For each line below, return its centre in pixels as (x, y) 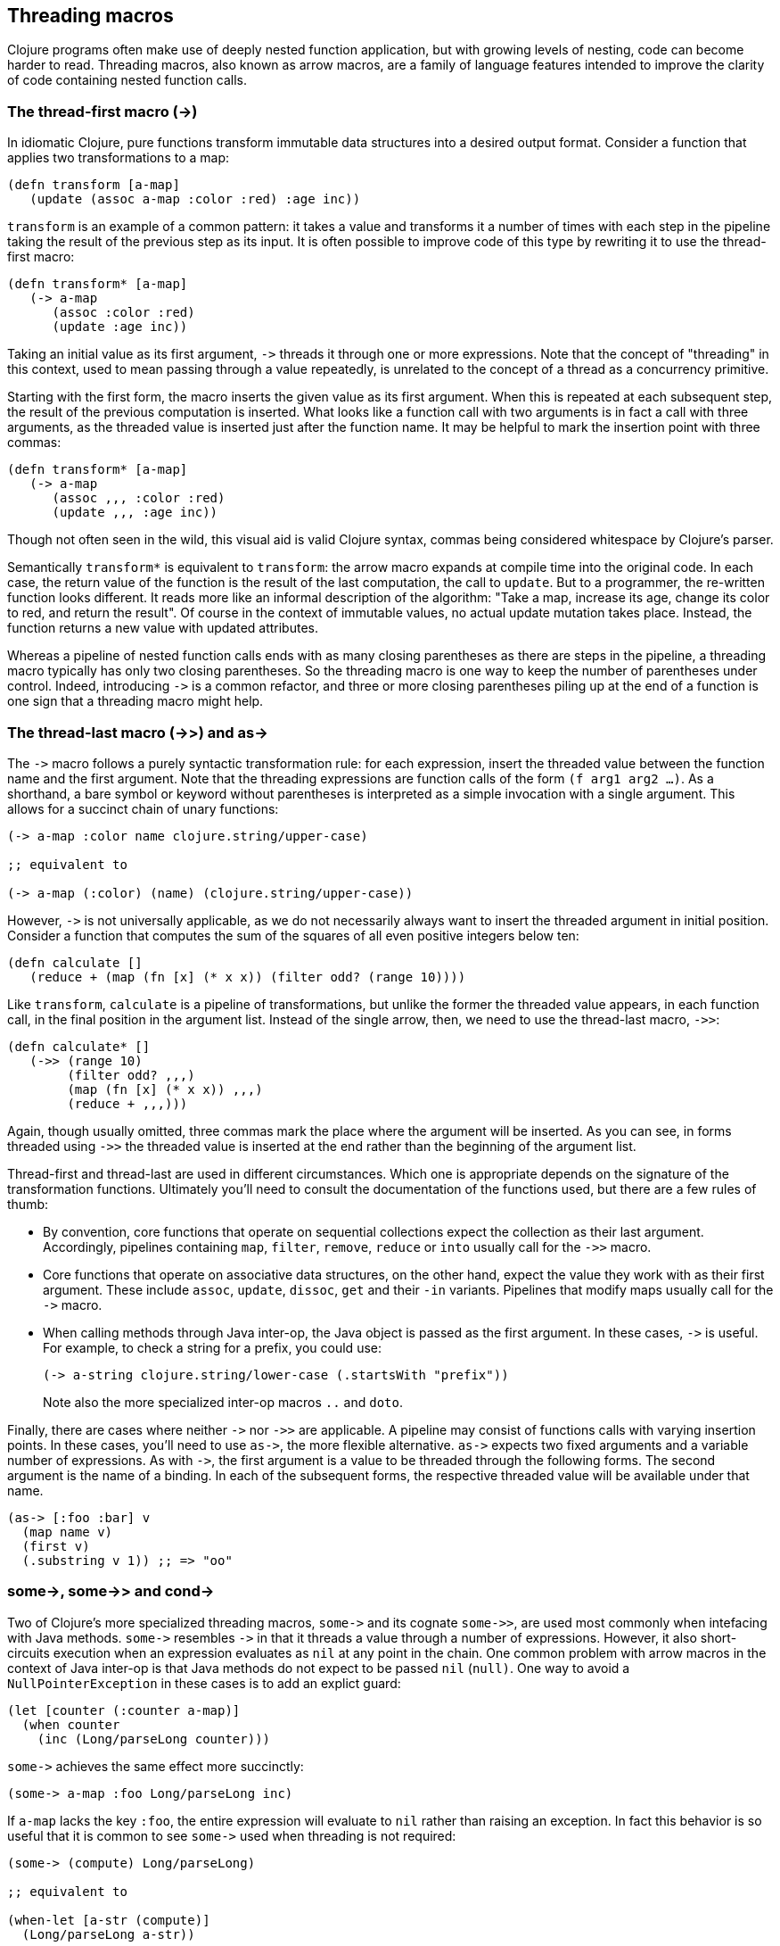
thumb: (28, 1204)
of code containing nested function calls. (127, 80)
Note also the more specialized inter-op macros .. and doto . (223, 1402)
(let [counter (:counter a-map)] (124, 1710)
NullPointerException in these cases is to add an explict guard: (204, 1683)
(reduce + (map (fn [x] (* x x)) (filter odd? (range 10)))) (248, 977)
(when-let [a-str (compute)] (109, 1920)
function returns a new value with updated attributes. (163, 628)
